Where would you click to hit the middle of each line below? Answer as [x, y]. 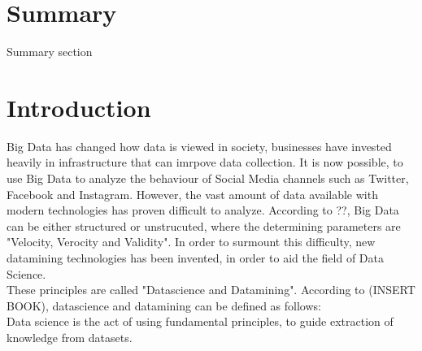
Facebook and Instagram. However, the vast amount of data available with [192, 194]
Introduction [79, 107]
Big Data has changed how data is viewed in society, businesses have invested [199, 146]
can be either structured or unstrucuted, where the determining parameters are [204, 225]
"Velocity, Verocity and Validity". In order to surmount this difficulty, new [191, 242]
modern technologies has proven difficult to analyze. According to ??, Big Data [203, 210]
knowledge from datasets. [70, 337]
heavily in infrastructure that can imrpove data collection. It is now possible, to [205, 162]
